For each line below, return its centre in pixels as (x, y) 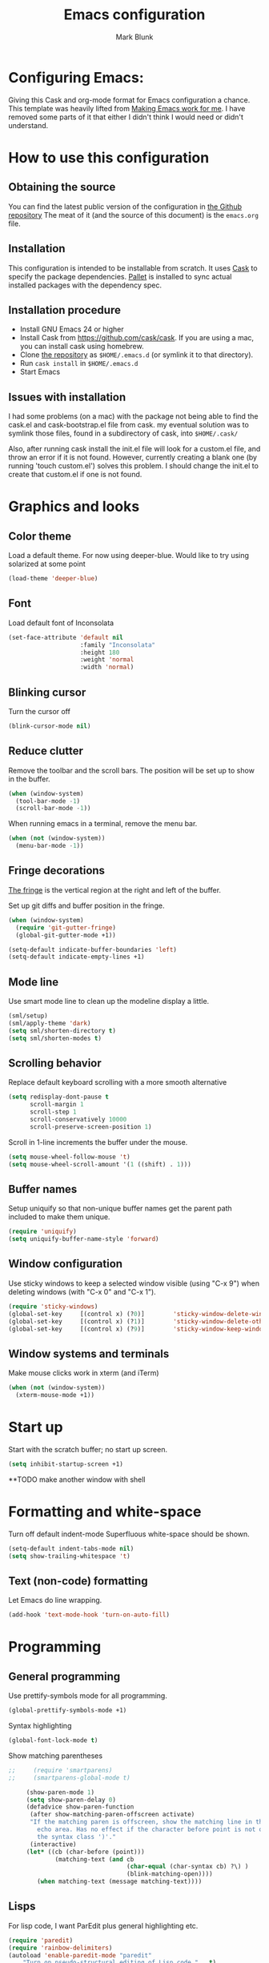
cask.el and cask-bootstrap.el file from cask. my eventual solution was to (129, 425)
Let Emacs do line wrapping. (55, 1600)
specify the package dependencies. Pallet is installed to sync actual (120, 276)
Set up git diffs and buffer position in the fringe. (86, 905)
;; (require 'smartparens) (60, 1770)
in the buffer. (29, 779)
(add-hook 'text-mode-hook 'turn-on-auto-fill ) (89, 1615)
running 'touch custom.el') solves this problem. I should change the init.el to (133, 466)
